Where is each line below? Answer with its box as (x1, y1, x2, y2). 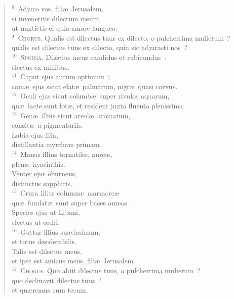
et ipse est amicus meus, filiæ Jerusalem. (11, 255, 136, 266)
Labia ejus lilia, (11, 129, 58, 140)
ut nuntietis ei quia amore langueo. (11, 23, 117, 33)
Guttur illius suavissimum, (20, 226, 101, 237)
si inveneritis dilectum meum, (11, 13, 101, 23)
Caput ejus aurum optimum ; (20, 71, 110, 82)
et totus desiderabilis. (11, 236, 77, 247)
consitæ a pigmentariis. (11, 120, 83, 130)
